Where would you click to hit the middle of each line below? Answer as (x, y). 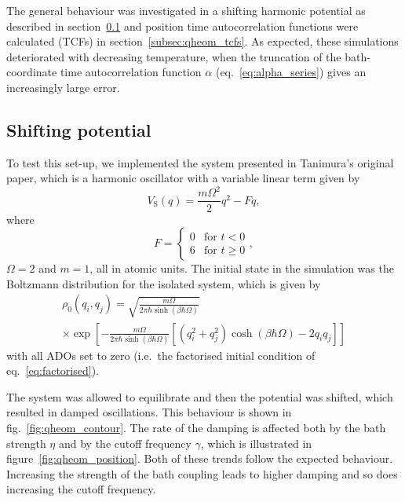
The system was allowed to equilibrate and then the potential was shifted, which (200, 396)
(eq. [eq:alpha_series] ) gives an (291, 72)
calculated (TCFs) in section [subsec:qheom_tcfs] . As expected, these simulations (202, 41)
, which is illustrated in (256, 443)
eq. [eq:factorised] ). (53, 370)
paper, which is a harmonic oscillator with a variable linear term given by (183, 178)
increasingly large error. (63, 87)
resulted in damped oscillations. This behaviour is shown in (149, 412)
